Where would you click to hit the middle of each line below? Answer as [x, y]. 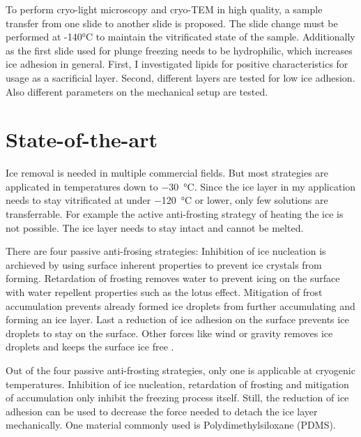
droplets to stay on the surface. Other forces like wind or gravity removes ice [169, 333]
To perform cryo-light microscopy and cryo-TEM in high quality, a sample [164, 9]
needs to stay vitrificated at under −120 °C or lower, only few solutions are [167, 200]
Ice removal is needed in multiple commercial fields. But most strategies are [167, 173]
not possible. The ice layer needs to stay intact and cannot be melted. [155, 227]
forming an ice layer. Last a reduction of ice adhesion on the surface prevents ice [177, 319]
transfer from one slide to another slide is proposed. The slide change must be [172, 23]
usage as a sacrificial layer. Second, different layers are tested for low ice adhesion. [180, 77]
